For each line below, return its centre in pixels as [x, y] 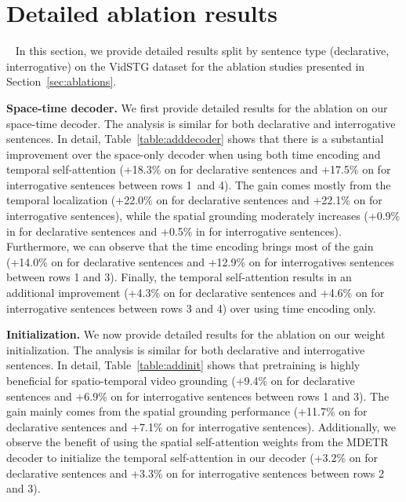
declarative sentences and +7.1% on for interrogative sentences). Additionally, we [201, 426]
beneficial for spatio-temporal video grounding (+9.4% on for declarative [181, 380]
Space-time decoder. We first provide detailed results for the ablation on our [197, 107]
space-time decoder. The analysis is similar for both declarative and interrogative [201, 123]
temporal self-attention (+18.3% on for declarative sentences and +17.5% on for [199, 169]
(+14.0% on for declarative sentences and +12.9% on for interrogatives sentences [200, 261]
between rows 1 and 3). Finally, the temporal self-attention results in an [179, 277]
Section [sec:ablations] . [62, 81]
